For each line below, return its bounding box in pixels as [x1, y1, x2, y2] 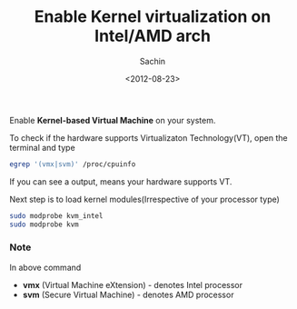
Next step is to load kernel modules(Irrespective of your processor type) [9, 194, 280, 204]
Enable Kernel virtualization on [34, 6, 272, 27]
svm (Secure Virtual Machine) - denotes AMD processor [22, 289, 234, 300]
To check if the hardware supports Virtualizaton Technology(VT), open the [9, 132, 288, 143]
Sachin [139, 55, 166, 66]
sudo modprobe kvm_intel [9, 211, 104, 220]
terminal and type [9, 142, 75, 153]
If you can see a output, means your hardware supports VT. [9, 175, 233, 187]
